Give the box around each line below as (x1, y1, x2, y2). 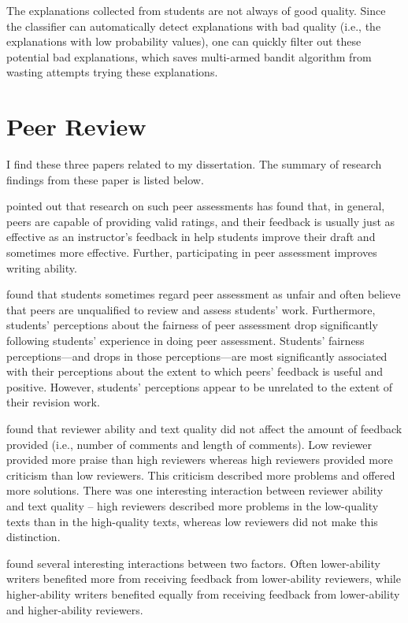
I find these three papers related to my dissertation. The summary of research (6, 156, 382, 172)
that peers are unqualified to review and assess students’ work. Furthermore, (6, 301, 376, 317)
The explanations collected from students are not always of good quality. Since (6, 2, 386, 18)
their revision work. (6, 394, 100, 410)
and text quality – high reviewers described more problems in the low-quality (6, 497, 379, 514)
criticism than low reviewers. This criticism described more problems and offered (6, 466, 395, 483)
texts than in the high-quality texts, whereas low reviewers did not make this (6, 513, 378, 529)
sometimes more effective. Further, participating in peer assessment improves (6, 244, 377, 261)
